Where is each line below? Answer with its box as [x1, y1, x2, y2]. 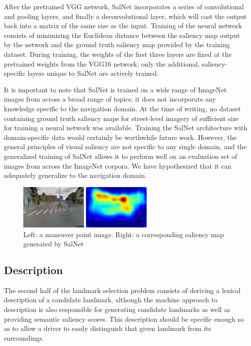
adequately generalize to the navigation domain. [4, 170, 147, 180]
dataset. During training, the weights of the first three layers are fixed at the [4, 49, 232, 59]
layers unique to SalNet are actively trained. [27, 68, 159, 78]
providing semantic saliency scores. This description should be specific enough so [4, 313, 244, 324]
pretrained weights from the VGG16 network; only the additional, [4, 58, 200, 69]
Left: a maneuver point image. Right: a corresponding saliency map [23, 229, 224, 239]
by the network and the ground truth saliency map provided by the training [4, 39, 230, 50]
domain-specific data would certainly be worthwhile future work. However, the [4, 132, 237, 142]
